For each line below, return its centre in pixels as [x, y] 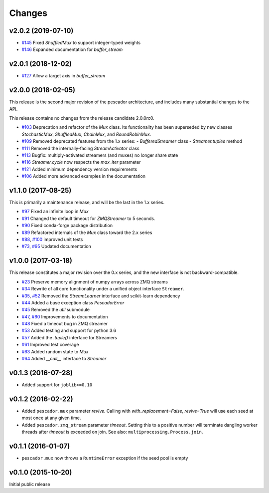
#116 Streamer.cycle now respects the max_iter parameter [81, 162]
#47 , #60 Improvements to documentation [65, 316]
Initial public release [30, 484]
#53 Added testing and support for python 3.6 [69, 331]
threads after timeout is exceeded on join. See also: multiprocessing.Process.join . [112, 432]
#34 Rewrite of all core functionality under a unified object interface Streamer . [103, 289]
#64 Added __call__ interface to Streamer [64, 359]
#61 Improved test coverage [50, 345]
